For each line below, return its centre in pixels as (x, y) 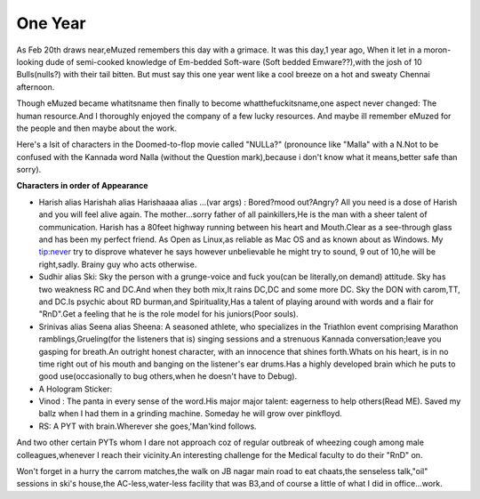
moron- (437, 50)
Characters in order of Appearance (82, 186)
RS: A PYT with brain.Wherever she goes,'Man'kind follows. (148, 426)
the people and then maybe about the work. (96, 128)
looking (30, 61)
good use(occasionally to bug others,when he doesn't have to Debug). (168, 376)
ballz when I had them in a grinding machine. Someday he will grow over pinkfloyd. (190, 414)
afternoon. (36, 87)
